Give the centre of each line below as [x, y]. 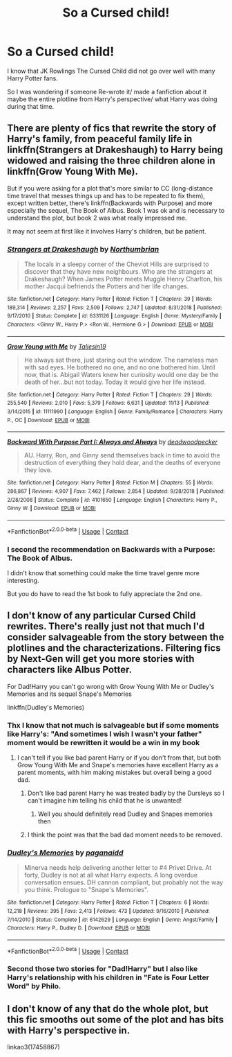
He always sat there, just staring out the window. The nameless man [121, 360]
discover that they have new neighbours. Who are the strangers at [118, 272]
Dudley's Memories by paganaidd [65, 853]
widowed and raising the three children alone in [111, 161]
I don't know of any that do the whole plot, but [108, 1009]
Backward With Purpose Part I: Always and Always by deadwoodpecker [113, 442]
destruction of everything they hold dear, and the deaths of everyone [122, 463]
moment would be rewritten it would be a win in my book [104, 742]
